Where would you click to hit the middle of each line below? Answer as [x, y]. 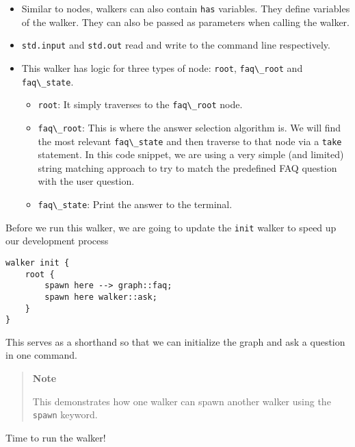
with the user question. [86, 181]
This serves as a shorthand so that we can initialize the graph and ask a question [175, 341]
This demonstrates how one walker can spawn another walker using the [182, 401]
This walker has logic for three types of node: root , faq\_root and [162, 67]
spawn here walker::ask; [101, 297]
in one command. [41, 355]
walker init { [38, 263]
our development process [57, 241]
